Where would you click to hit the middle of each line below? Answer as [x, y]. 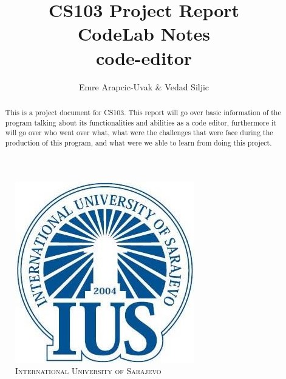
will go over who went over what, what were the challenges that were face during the [139, 132]
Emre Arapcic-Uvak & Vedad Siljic [144, 86]
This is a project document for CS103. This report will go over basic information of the [143, 112]
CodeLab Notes [144, 34]
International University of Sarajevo [88, 371]
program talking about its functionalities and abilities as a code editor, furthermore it [141, 122]
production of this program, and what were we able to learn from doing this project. [138, 142]
